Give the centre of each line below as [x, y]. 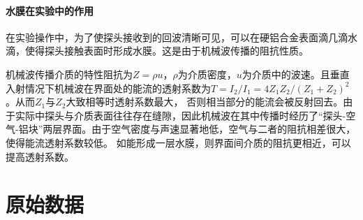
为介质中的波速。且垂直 [296, 74]
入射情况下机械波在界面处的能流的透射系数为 [108, 88]
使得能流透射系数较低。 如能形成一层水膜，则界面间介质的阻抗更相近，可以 [178, 142]
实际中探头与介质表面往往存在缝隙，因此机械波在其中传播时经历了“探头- [180, 115]
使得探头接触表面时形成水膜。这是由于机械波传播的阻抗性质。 [166, 51]
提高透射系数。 [40, 156]
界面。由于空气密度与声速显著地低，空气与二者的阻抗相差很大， [209, 129]
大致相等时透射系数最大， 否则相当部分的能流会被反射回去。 [205, 102]
